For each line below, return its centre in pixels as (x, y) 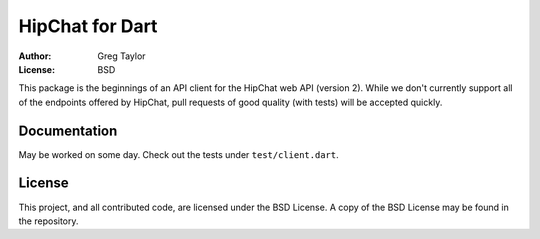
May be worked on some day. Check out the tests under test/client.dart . (178, 154)
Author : (35, 56)
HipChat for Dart (88, 26)
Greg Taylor (121, 56)
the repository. (48, 221)
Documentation (68, 130)
